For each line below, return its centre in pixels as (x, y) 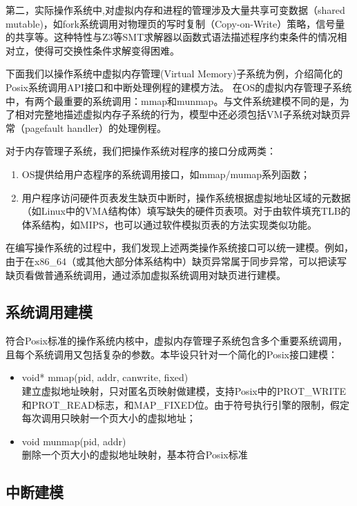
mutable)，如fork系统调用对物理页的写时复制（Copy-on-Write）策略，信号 (171, 23)
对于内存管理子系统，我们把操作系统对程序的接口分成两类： (141, 151)
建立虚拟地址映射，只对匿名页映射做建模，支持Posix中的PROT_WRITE (184, 391)
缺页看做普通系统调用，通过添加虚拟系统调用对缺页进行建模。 (146, 274)
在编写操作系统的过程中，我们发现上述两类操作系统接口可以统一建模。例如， (180, 247)
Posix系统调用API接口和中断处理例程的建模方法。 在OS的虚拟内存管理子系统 (179, 87)
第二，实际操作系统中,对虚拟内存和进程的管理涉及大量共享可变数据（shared (175, 10)
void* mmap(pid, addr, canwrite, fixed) (105, 377)
